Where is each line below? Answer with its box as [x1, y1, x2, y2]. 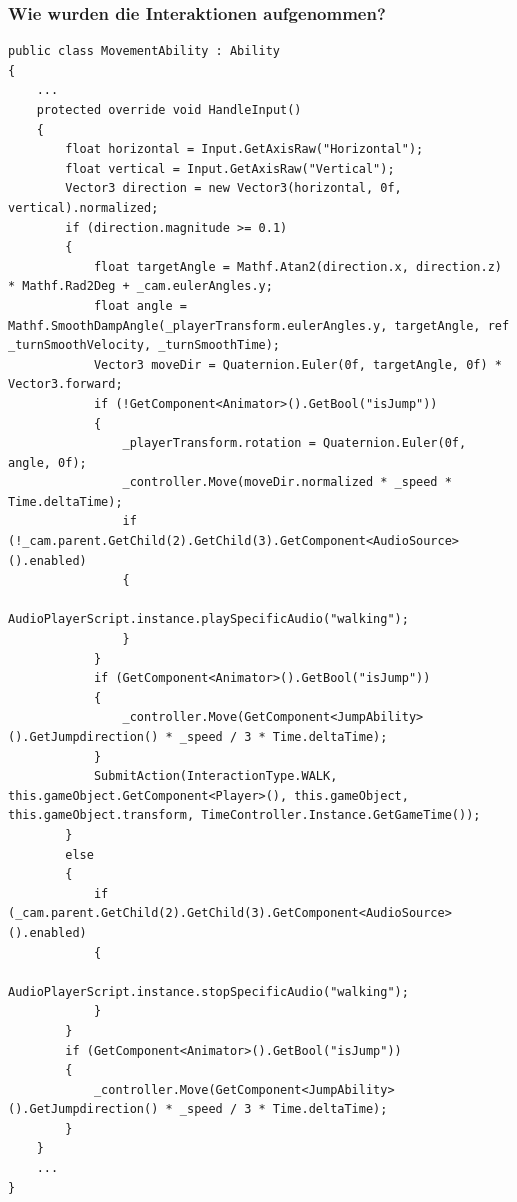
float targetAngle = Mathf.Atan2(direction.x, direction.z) [93, 259, 502, 274]
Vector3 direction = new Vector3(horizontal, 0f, [65, 181, 402, 196]
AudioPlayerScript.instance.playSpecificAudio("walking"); [8, 612, 409, 627]
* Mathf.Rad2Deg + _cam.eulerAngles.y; [8, 279, 273, 294]
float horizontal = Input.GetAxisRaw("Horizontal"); [65, 142, 424, 157]
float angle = [93, 298, 187, 313]
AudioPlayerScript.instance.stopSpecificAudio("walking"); [8, 984, 409, 999]
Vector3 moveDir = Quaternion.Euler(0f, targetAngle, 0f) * [93, 357, 502, 372]
